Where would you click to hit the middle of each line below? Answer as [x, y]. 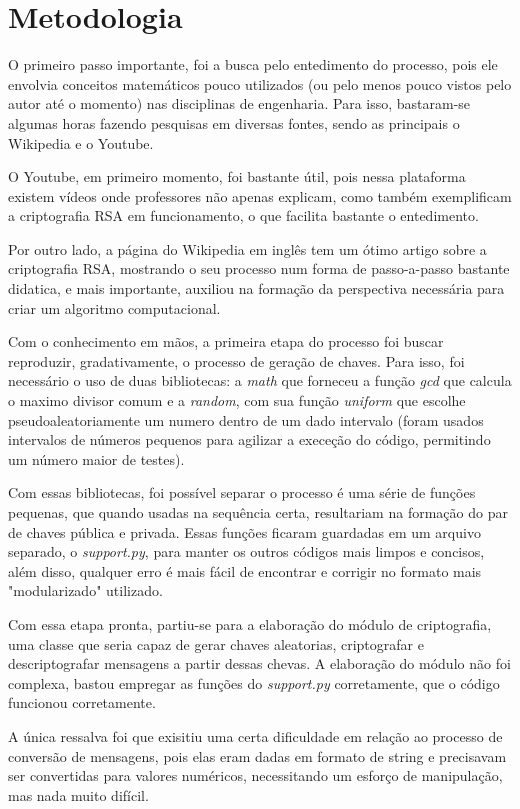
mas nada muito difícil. [78, 794]
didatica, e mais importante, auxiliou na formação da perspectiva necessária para [256, 288]
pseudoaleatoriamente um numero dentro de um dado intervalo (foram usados [246, 419]
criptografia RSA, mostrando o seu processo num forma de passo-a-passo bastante [259, 268]
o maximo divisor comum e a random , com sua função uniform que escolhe [237, 400]
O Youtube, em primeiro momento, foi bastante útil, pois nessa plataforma [237, 176]
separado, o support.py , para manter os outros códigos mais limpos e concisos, [246, 551]
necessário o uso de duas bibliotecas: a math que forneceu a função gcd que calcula [260, 380]
